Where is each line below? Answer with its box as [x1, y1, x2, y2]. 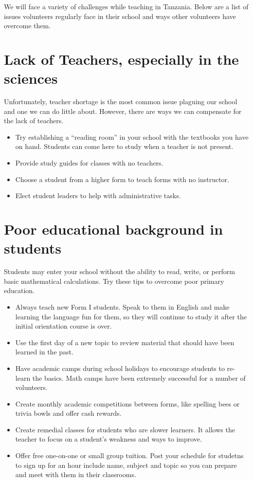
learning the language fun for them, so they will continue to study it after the [15, 311, 247, 321]
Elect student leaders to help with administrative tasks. [15, 190, 181, 201]
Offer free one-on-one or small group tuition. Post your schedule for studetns [15, 450, 244, 461]
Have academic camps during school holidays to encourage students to [15, 363, 225, 373]
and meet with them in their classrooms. [15, 469, 136, 480]
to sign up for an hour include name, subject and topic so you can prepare [15, 460, 237, 470]
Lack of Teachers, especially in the [4, 49, 239, 69]
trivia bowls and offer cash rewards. [15, 408, 122, 418]
